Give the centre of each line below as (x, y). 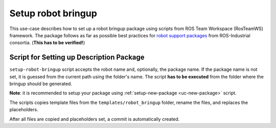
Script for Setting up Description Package (77, 57)
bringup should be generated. (41, 84)
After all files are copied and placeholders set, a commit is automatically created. (95, 119)
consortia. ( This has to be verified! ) (47, 43)
